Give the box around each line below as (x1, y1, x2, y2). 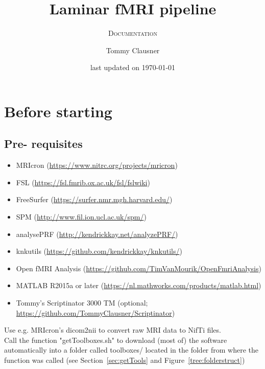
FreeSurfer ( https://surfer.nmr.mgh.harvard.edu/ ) (16, 194, 173, 205)
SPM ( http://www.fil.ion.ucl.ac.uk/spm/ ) (16, 211, 147, 222)
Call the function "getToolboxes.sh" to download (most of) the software (4, 334, 227, 345)
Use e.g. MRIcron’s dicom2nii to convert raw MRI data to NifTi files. (4, 324, 221, 335)
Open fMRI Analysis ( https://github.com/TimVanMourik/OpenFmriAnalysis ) (16, 263, 261, 273)
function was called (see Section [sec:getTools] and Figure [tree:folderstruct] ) (4, 355, 245, 365)
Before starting (4, 100, 112, 121)
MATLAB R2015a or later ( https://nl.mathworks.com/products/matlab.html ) (16, 280, 261, 291)
